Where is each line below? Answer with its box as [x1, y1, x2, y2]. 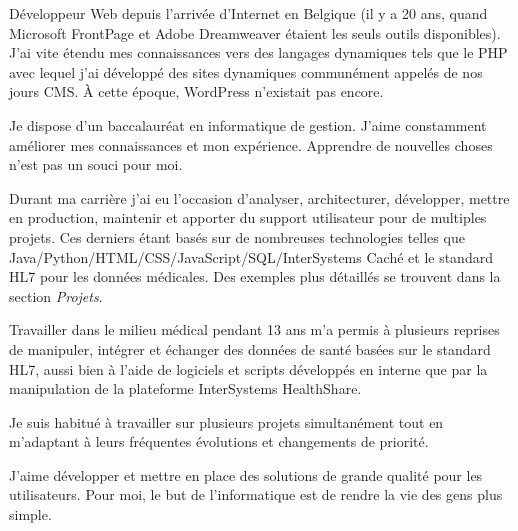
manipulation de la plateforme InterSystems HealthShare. [9, 378, 362, 399]
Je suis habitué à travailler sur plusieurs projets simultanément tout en [9, 411, 444, 432]
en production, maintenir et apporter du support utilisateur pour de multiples [9, 207, 487, 228]
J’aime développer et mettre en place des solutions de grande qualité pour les [9, 464, 483, 485]
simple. [9, 504, 52, 525]
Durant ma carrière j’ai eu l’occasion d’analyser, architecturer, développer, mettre [9, 187, 510, 208]
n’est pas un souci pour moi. [9, 154, 183, 175]
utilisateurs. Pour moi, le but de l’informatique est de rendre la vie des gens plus [9, 484, 503, 505]
